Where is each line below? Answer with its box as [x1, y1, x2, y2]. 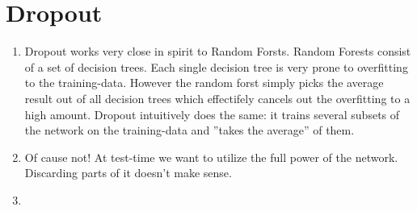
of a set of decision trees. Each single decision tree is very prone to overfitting [24, 58, 408, 75]
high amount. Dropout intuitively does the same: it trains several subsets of [24, 105, 400, 122]
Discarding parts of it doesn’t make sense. [24, 164, 232, 181]
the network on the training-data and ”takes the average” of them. [24, 122, 355, 139]
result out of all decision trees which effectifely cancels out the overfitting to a [24, 89, 411, 106]
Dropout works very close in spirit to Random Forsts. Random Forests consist [24, 43, 411, 60]
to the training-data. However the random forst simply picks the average [24, 74, 384, 91]
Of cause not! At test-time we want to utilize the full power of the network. [24, 148, 398, 165]
